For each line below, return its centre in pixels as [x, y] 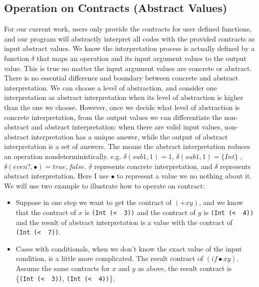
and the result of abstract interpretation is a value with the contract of [124, 222]
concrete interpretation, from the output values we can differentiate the [113, 117]
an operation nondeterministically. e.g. [63, 156]
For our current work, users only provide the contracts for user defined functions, [128, 29]
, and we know [221, 202]
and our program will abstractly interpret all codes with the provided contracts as [129, 38]
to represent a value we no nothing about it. [184, 176]
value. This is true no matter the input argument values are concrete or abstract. [128, 68]
